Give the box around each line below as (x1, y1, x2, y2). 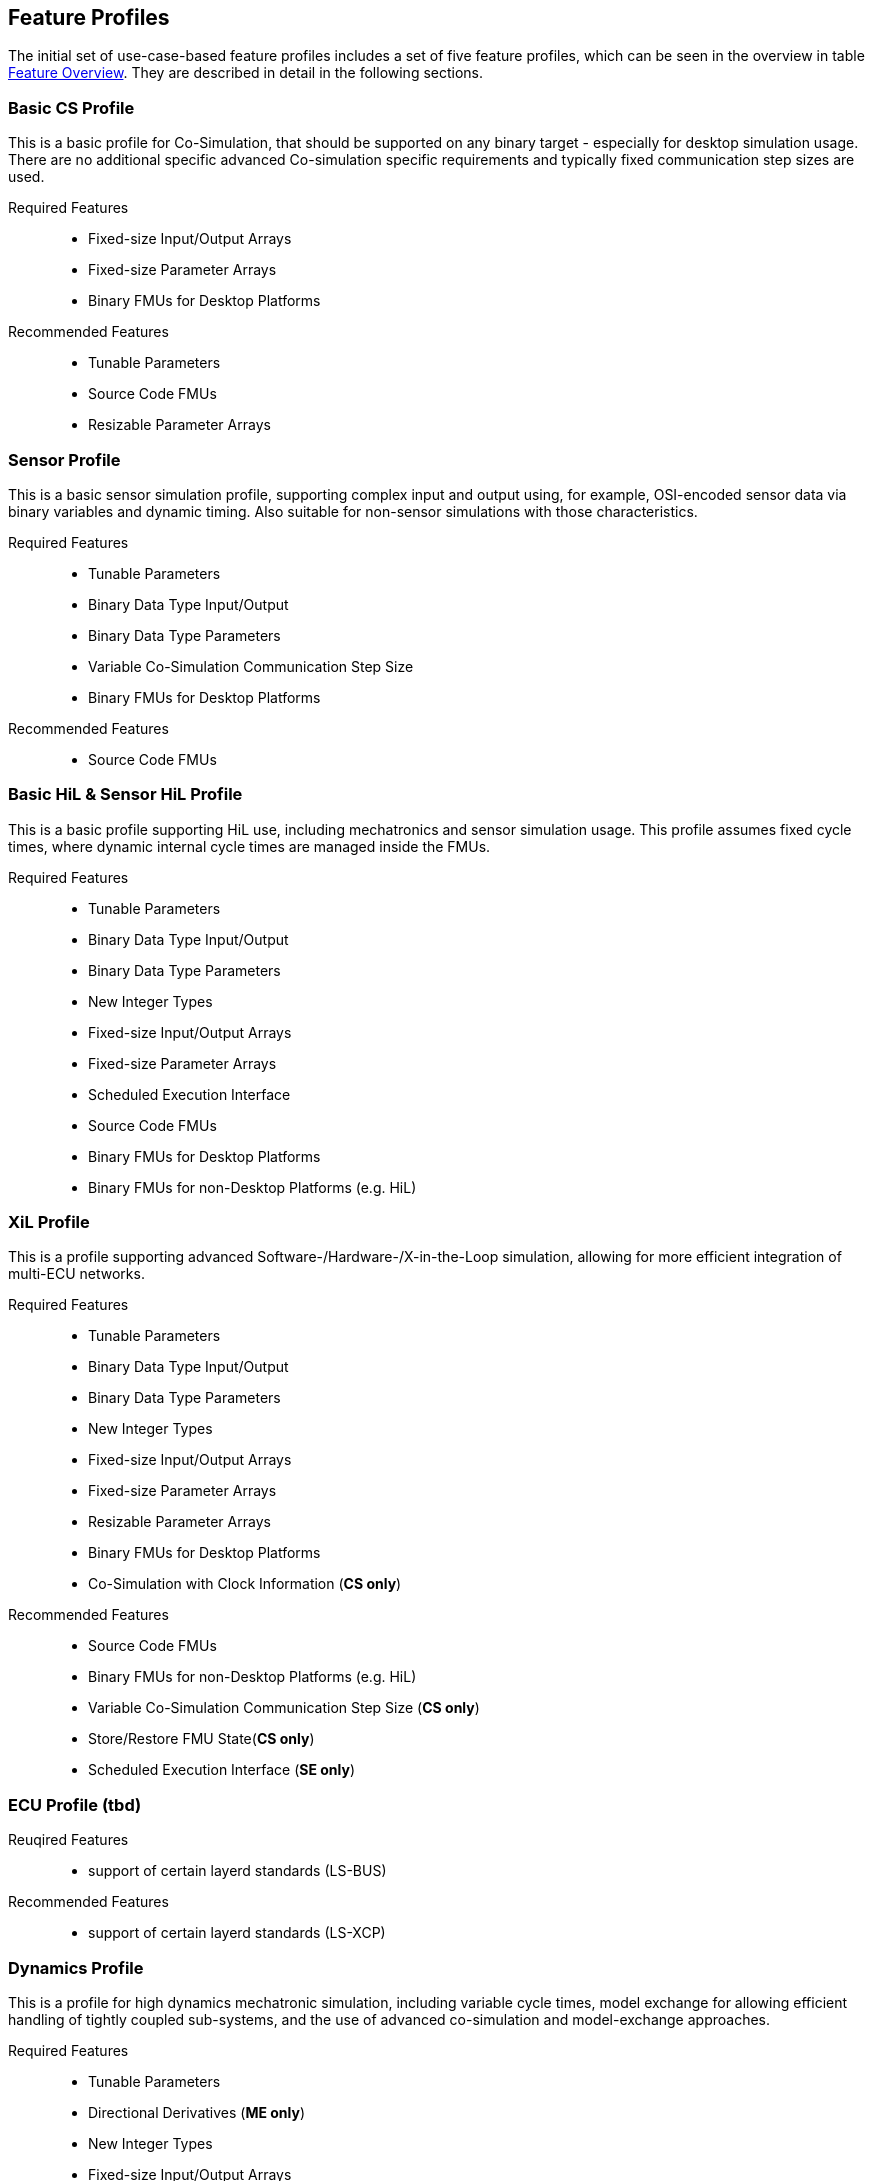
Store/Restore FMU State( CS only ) (88, 1730, 315, 1748)
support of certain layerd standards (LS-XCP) (88, 1924, 386, 1942)
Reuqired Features (8, 1831, 129, 1849)
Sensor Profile (8, 449, 121, 470)
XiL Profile (8, 1212, 90, 1233)
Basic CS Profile (8, 97, 135, 118)
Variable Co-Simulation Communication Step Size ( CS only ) (88, 1699, 480, 1717)
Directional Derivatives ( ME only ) (88, 2103, 306, 2121)
